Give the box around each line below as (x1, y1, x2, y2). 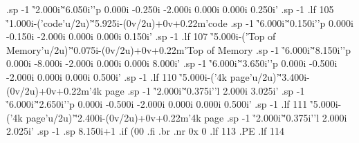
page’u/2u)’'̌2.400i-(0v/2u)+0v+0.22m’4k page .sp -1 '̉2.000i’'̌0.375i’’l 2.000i (26, 110, 347, 124)
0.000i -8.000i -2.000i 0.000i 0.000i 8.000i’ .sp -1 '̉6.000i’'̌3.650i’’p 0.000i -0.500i (6, 56, 338, 70)
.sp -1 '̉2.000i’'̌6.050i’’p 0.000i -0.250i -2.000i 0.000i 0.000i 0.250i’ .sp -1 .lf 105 (6, 2, 334, 16)
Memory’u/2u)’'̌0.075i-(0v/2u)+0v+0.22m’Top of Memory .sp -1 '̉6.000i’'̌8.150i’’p (6, 42, 351, 57)
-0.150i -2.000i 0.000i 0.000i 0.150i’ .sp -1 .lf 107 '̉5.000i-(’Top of (6, 29, 276, 44)
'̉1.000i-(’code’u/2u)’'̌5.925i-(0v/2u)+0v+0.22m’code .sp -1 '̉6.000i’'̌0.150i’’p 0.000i (6, 15, 353, 30)
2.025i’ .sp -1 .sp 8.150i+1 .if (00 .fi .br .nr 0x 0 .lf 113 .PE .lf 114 (6, 124, 284, 138)
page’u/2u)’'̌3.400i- (230, 69, 310, 84)
